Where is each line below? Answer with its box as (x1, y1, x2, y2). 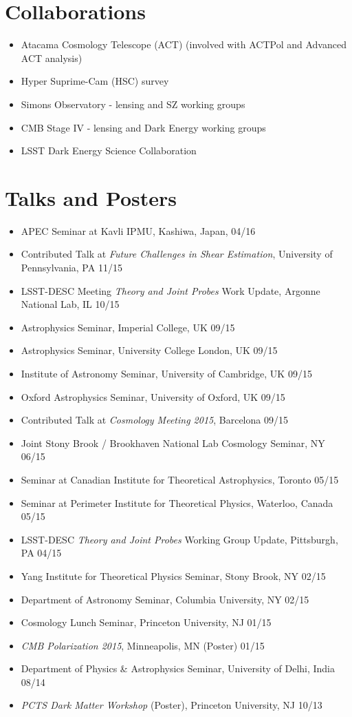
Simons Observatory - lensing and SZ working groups (21, 96, 245, 111)
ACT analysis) (21, 50, 82, 65)
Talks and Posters (5, 183, 177, 211)
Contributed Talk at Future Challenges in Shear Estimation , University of (21, 247, 333, 261)
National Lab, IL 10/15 (21, 297, 120, 311)
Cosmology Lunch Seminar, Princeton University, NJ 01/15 (21, 615, 272, 630)
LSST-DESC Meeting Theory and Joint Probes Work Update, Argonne (21, 283, 320, 298)
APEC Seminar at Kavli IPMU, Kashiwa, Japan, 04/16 (21, 223, 256, 238)
